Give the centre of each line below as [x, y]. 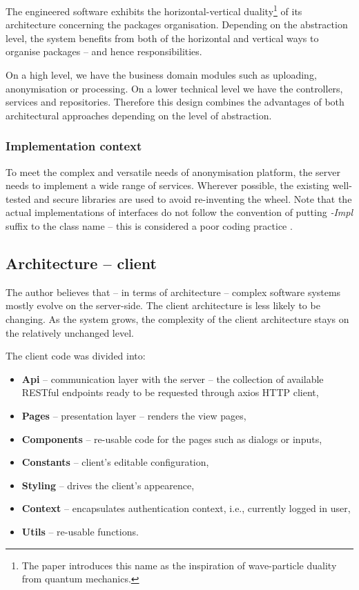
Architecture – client [81, 263]
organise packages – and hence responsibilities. [104, 51]
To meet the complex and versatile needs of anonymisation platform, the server [173, 171]
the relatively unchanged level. [70, 332]
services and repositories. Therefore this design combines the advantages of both [175, 102]
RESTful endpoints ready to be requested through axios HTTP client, [170, 392]
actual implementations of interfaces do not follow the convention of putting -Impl [179, 212]
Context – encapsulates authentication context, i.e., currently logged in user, [186, 508]
